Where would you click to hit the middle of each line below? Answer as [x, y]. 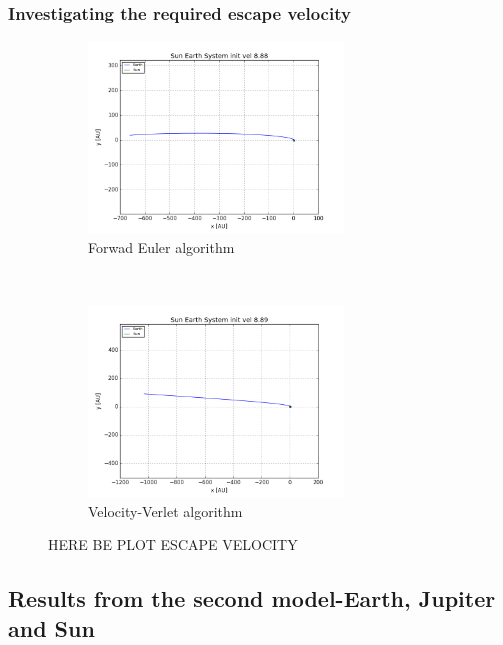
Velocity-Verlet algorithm [165, 510]
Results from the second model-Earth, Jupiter [252, 598]
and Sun [51, 627]
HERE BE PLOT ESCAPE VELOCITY [173, 544]
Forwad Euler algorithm [161, 246]
